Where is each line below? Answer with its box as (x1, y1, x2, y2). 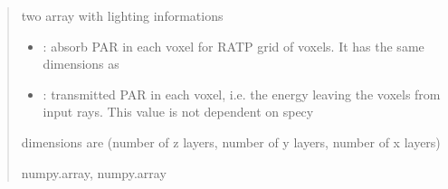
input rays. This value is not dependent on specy (43, 102, 314, 121)
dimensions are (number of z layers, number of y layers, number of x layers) (21, 132, 441, 151)
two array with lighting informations (21, 6, 224, 24)
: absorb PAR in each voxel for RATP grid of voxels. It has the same (43, 36, 424, 55)
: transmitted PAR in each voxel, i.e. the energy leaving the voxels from (43, 84, 441, 103)
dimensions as (43, 54, 119, 73)
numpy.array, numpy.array (21, 163, 167, 182)
